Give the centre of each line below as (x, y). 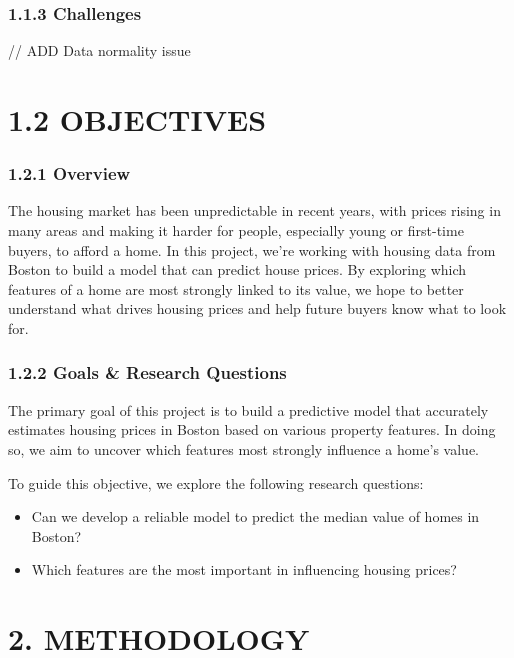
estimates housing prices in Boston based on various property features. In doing (252, 429)
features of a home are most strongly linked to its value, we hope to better (236, 288)
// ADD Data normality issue (99, 50)
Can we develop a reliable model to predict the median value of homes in (255, 516)
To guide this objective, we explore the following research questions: (216, 482)
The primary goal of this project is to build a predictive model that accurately (248, 409)
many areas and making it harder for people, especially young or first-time (236, 230)
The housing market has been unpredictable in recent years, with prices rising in (254, 210)
